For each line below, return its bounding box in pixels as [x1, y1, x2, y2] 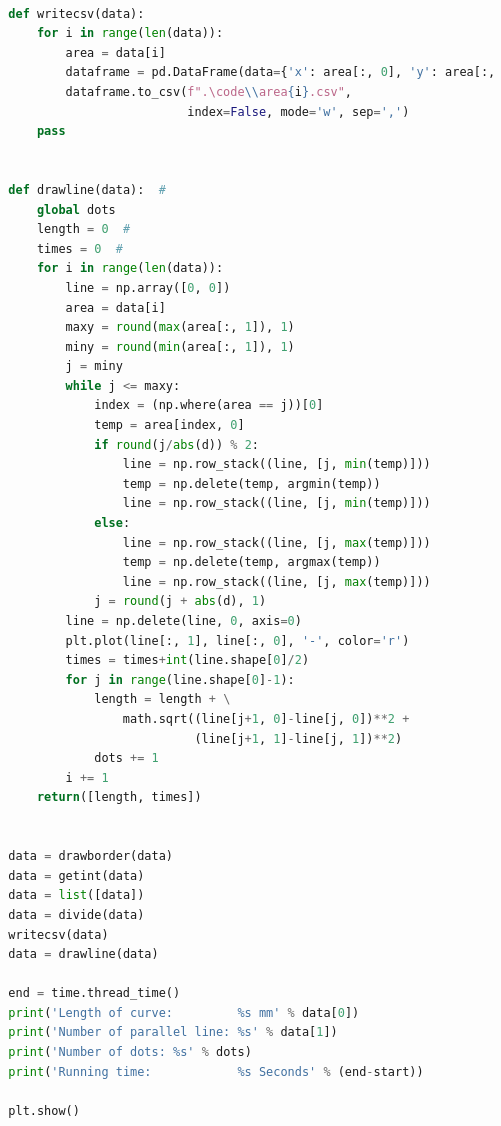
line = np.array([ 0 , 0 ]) [65, 280, 231, 295]
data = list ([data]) [8, 888, 145, 903]
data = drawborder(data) [8, 849, 173, 864]
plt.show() [8, 1103, 80, 1118]
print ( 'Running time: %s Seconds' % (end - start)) [8, 1064, 424, 1079]
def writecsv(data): [8, 6, 145, 21]
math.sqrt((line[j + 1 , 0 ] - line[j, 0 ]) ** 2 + [122, 711, 410, 726]
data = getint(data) [8, 868, 145, 883]
